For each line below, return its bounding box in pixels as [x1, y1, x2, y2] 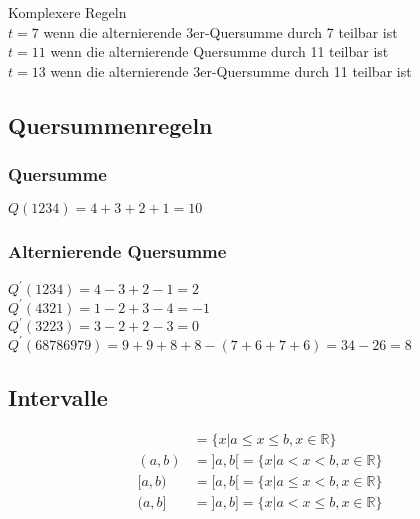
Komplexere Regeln [8, 2, 127, 22]
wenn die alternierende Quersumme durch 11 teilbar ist [50, 41, 389, 62]
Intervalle [8, 381, 108, 412]
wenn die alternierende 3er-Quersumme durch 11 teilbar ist [50, 60, 412, 81]
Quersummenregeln [8, 109, 213, 140]
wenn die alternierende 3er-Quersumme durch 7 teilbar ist [43, 21, 398, 42]
